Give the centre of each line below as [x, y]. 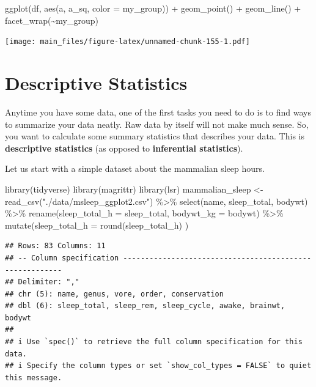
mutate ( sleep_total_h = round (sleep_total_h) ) [97, 225]
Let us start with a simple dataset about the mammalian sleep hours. [135, 168]
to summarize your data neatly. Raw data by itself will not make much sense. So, [157, 124]
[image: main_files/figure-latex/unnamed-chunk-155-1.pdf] [127, 42]
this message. [34, 378]
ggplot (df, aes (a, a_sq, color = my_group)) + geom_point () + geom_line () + [153, 8]
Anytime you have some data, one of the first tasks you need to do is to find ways [158, 112]
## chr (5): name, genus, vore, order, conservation [114, 294]
